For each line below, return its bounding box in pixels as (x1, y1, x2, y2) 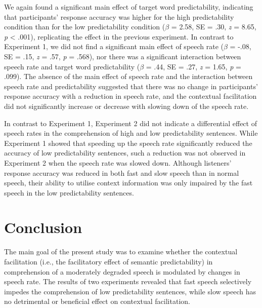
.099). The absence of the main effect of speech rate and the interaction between (4, 71, 253, 82)
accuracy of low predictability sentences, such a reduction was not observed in (4, 147, 246, 158)
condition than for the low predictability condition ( (4, 21, 165, 32)
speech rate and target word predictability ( (4, 61, 140, 71)
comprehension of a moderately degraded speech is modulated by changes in (4, 266, 240, 277)
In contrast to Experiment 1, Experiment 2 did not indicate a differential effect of (4, 118, 257, 128)
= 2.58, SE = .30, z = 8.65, (171, 21, 256, 32)
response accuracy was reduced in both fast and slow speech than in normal (4, 167, 239, 178)
